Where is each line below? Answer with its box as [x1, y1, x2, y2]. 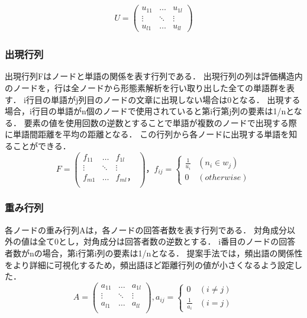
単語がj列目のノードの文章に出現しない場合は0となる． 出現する [50, 93, 300, 105]
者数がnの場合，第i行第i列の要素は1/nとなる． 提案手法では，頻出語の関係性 [5, 246, 303, 259]
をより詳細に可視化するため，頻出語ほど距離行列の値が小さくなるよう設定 [5, 258, 295, 271]
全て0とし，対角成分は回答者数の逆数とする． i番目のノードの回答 [37, 235, 296, 248]
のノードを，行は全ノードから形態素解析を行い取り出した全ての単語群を [5, 81, 286, 94]
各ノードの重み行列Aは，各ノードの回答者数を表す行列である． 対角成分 [5, 223, 287, 236]
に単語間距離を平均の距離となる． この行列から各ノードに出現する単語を [5, 128, 289, 140]
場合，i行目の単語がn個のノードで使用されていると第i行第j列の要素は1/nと [5, 105, 294, 117]
